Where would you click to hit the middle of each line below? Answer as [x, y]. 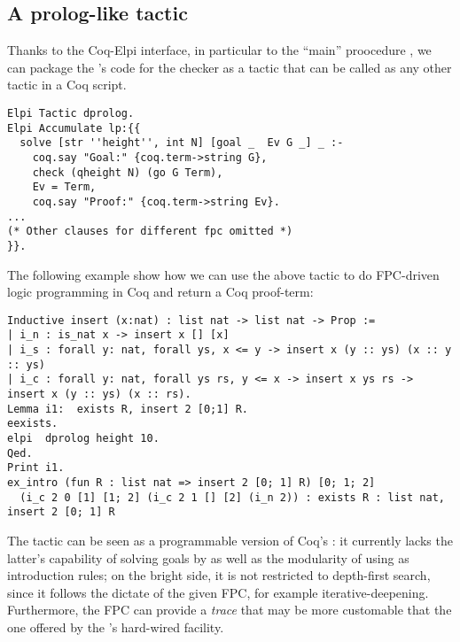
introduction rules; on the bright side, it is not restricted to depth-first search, [219, 575]
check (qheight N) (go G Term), [128, 172]
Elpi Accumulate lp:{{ [74, 128]
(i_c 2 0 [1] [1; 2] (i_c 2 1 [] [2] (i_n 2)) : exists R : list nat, [232, 497]
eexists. [33, 424]
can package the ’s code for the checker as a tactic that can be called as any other [230, 67]
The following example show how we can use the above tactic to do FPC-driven [223, 274]
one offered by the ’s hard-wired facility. [116, 627]
